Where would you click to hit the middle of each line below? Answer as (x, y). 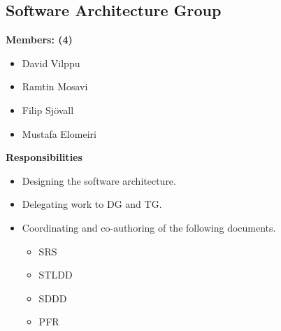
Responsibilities (44, 157)
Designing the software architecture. (99, 180)
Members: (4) (39, 40)
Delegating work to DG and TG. (92, 204)
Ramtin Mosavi (55, 86)
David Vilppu (51, 63)
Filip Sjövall (48, 110)
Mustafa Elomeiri (59, 133)
